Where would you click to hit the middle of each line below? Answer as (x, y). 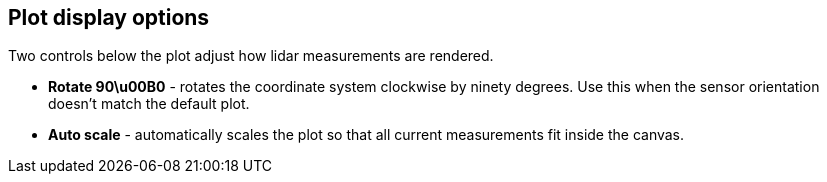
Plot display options (109, 17)
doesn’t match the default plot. (149, 104)
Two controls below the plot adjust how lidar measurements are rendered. (251, 56)
